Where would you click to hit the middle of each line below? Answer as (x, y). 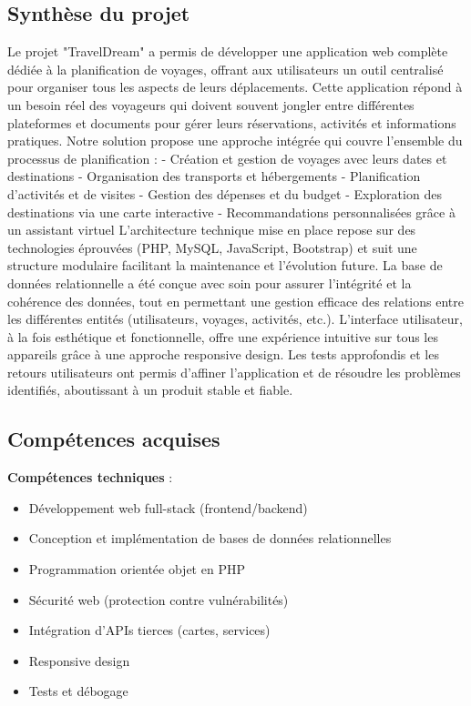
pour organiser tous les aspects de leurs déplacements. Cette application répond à (235, 87)
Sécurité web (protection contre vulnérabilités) (159, 599)
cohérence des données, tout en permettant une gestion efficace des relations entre (235, 301)
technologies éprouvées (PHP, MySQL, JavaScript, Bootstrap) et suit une (212, 247)
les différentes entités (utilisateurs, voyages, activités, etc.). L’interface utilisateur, (235, 319)
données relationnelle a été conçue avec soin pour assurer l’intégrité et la (210, 282)
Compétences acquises (114, 439)
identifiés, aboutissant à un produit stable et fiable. (150, 390)
